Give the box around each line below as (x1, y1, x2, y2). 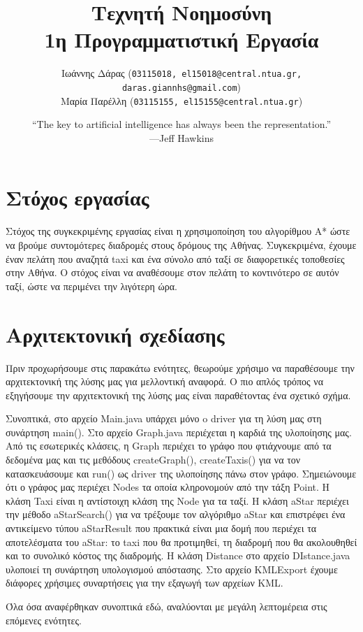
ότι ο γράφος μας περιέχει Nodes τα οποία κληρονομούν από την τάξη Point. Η (6, 480, 330, 494)
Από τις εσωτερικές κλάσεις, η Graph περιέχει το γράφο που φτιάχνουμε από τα (6, 438, 332, 453)
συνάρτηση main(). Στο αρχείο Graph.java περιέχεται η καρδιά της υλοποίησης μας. (6, 424, 352, 439)
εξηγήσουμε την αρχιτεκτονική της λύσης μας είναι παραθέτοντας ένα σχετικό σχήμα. (6, 387, 351, 402)
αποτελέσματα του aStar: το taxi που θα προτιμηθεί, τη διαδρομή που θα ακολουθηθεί (6, 534, 357, 549)
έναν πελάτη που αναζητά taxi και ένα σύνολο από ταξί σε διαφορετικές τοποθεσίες (6, 251, 345, 266)
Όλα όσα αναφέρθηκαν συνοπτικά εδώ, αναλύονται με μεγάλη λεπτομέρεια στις (6, 599, 327, 613)
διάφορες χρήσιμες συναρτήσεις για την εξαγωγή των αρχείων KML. (6, 575, 283, 590)
